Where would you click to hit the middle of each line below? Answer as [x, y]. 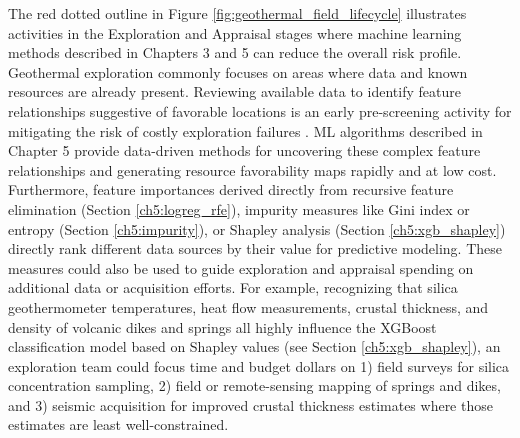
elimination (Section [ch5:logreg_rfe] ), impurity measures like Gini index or [239, 208]
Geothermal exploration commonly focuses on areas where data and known [238, 71]
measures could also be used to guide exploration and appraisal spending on [241, 267]
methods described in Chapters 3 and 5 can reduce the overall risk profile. [235, 52]
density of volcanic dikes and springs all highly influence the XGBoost [222, 326]
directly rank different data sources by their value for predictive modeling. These [255, 248]
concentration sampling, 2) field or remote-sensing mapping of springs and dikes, [254, 385]
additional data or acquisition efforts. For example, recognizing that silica [233, 287]
